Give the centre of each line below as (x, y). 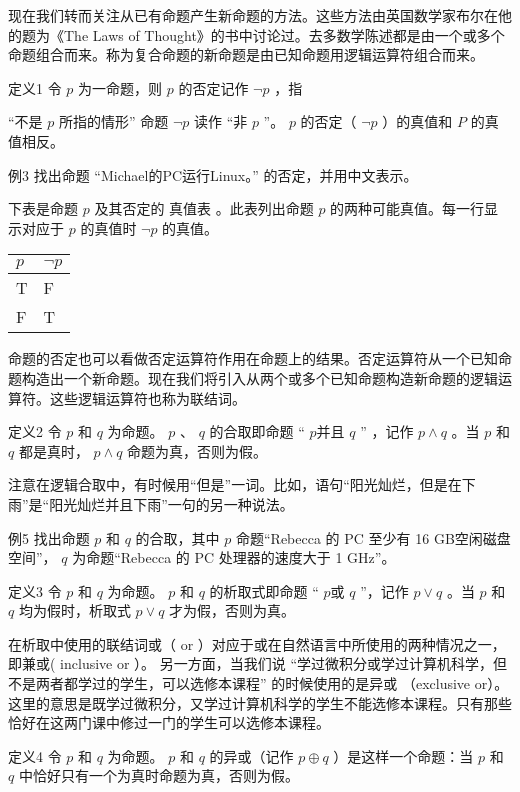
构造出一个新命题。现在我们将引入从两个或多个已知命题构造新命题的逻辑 (259, 377)
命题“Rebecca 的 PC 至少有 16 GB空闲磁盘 (373, 537)
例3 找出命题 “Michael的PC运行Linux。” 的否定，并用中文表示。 (213, 174)
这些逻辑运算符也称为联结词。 (147, 397)
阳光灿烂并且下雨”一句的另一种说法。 (171, 503)
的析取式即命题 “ (264, 590)
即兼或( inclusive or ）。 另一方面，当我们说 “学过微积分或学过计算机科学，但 (258, 663)
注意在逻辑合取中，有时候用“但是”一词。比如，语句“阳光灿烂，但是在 (235, 484)
